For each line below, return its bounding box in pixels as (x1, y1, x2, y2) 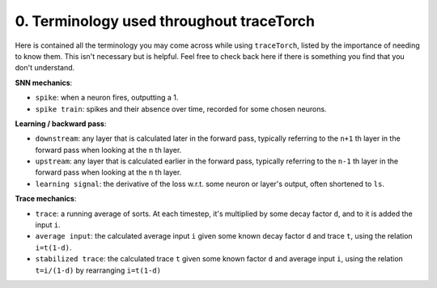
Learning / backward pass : (15, 118, 107, 129)
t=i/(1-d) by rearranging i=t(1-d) (35, 265, 162, 275)
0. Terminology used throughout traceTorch (15, 12, 316, 30)
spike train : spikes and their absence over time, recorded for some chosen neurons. (35, 104, 327, 113)
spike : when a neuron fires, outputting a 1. (35, 93, 179, 103)
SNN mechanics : (15, 78, 73, 87)
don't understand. (15, 63, 75, 73)
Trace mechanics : (15, 194, 77, 204)
